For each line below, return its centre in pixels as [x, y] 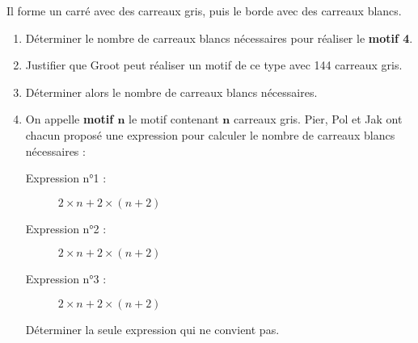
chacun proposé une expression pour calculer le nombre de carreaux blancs [210, 134]
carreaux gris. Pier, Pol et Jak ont [318, 119]
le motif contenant [174, 119]
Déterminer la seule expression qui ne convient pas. [152, 329]
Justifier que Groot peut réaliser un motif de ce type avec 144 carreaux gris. [214, 65]
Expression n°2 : [66, 228]
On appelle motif [70, 119]
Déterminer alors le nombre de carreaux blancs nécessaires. [171, 92]
